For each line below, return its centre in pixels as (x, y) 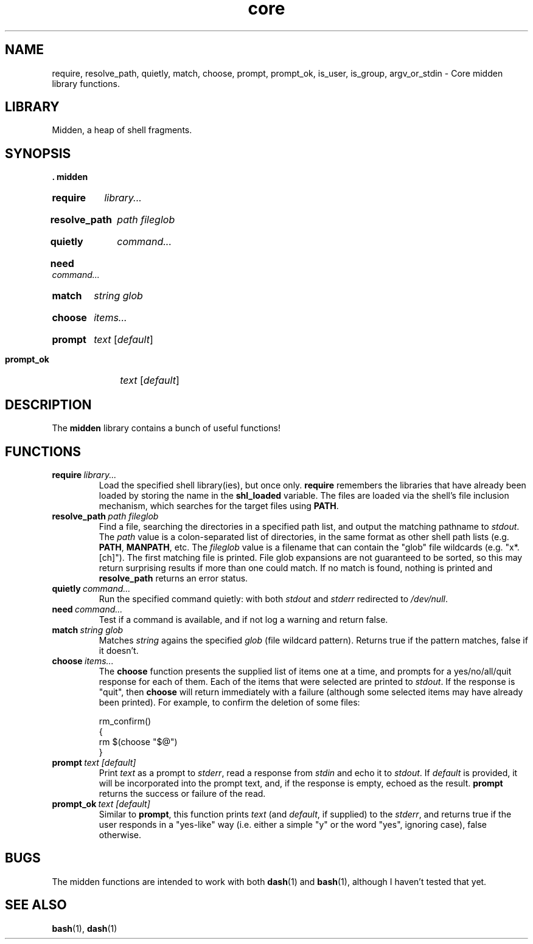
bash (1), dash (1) (85, 928)
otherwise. (120, 835)
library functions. (86, 83)
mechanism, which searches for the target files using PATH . (219, 505)
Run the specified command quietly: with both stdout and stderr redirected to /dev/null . (273, 599)
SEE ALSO (36, 905)
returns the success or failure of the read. (182, 793)
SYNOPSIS (38, 153)
